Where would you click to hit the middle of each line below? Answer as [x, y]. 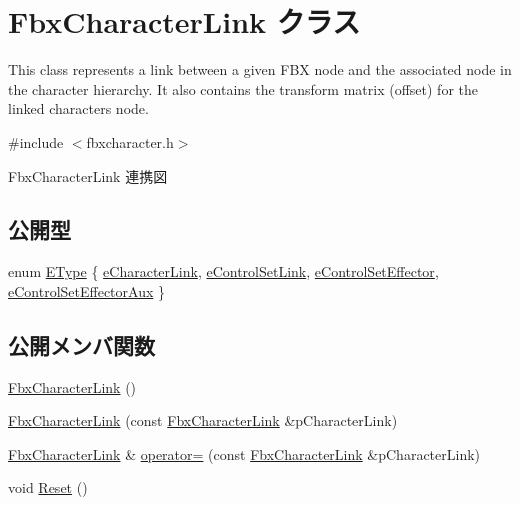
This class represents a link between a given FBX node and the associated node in [260, 69]
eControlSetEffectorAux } [87, 290]
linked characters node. [78, 108]
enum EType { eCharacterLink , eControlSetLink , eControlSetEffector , [223, 271]
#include [36, 141]
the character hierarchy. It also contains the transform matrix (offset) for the [243, 88]
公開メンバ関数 [81, 344]
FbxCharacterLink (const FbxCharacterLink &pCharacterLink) [203, 420]
